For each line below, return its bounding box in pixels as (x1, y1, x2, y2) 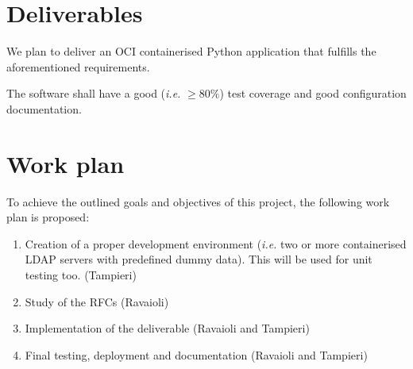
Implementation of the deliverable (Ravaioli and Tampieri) (25, 320, 310, 336)
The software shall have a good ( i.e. (6, 85, 181, 102)
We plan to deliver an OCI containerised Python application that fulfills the (6, 43, 376, 60)
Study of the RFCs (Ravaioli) (25, 293, 169, 309)
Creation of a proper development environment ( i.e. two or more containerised (25, 235, 407, 252)
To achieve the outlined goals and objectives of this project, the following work (6, 193, 390, 209)
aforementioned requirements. (6, 58, 150, 75)
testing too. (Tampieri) (25, 267, 137, 283)
